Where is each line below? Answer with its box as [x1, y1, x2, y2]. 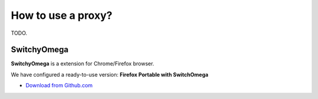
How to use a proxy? [11, 9, 112, 22]
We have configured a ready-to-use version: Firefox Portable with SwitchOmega [11, 71, 208, 78]
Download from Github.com [25, 82, 93, 89]
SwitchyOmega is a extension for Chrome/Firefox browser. [11, 60, 154, 67]
